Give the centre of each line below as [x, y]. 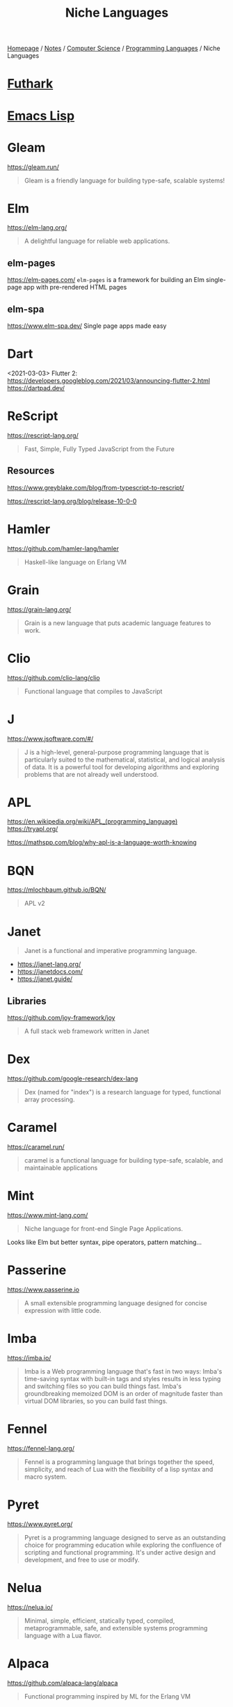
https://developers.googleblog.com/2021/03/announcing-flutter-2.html [109, 380]
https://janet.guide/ [45, 979]
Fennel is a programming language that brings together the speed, [119, 1462]
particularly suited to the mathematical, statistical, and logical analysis [124, 760]
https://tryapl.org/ [33, 829]
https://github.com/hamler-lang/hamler [63, 549]
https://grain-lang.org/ [39, 609]
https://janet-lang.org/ [49, 964]
